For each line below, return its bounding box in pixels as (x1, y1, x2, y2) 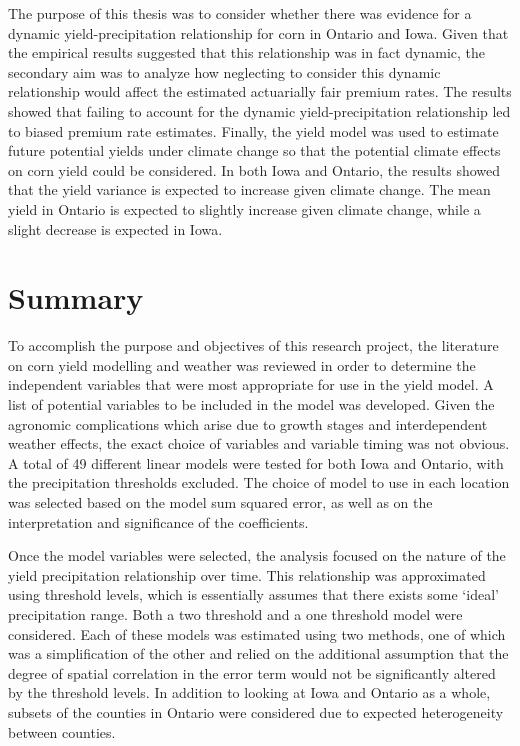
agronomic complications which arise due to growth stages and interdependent (8, 413, 488, 434)
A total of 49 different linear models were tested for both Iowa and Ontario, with (8, 452, 504, 473)
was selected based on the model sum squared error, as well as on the (8, 492, 433, 512)
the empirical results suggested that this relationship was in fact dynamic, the (8, 42, 486, 63)
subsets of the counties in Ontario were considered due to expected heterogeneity (8, 701, 504, 722)
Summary (8, 277, 144, 318)
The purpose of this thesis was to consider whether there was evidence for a (8, 3, 472, 23)
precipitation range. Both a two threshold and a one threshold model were (8, 603, 463, 624)
